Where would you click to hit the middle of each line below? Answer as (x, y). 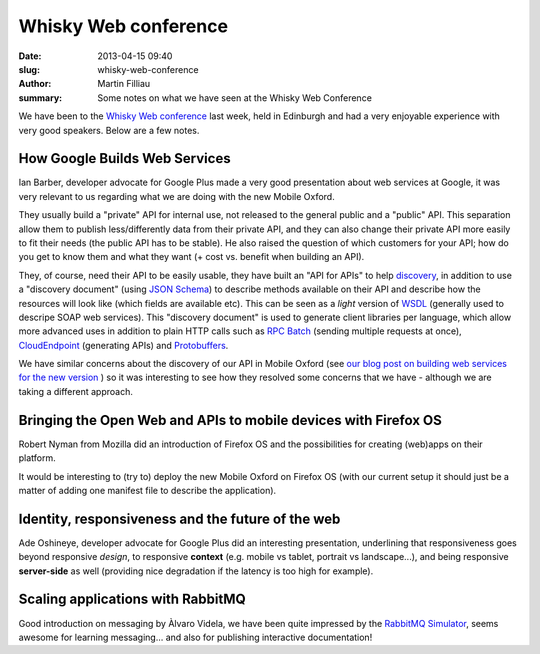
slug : (29, 69)
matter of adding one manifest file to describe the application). (147, 490)
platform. (37, 458)
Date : (30, 56)
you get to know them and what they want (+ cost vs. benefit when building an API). (191, 257)
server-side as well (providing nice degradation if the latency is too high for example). (196, 571)
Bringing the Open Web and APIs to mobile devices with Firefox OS (230, 420)
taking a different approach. (76, 391)
